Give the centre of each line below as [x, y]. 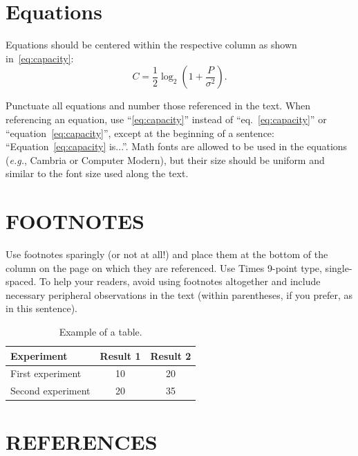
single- [339, 267]
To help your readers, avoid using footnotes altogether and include [180, 281]
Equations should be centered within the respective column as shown [151, 45]
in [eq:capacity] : [40, 58]
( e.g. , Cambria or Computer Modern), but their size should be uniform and [165, 159]
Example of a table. [101, 331]
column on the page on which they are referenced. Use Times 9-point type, [164, 267]
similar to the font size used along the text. [97, 173]
